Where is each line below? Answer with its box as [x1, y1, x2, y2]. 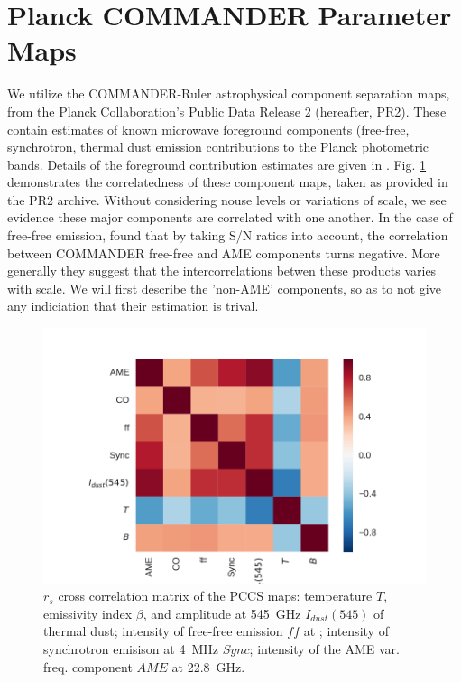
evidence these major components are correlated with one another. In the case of [7, 208, 453, 227]
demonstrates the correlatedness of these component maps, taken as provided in [7, 173, 448, 192]
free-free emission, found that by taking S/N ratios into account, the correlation [7, 226, 448, 245]
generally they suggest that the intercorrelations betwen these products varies [7, 261, 437, 280]
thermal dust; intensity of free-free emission [43, 621, 283, 640]
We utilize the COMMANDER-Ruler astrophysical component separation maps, [7, 84, 450, 103]
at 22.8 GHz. [171, 657, 245, 676]
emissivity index [43, 603, 133, 622]
